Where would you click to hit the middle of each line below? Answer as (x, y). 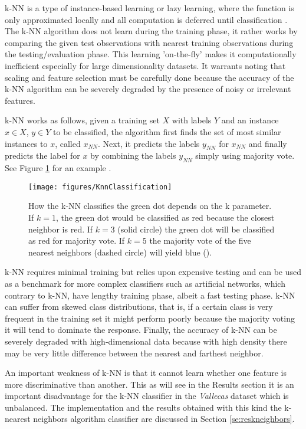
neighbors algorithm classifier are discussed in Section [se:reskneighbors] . (164, 419)
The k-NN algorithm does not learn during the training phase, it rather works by (151, 31)
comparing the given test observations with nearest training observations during (149, 42)
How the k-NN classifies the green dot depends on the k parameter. (150, 206)
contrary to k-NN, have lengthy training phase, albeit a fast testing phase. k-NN (150, 295)
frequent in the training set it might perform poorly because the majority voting (150, 318)
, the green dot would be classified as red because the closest (165, 217)
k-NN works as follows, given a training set (82, 120)
